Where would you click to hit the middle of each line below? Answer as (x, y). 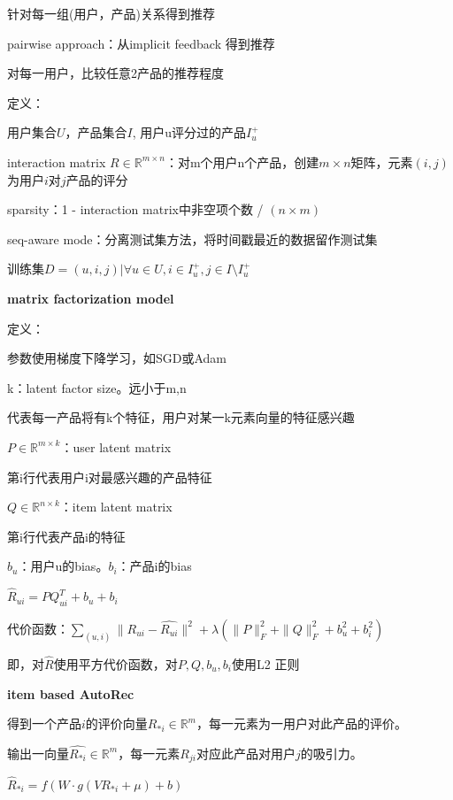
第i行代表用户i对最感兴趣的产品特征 (110, 477)
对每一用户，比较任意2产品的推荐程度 (115, 73)
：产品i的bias (154, 566)
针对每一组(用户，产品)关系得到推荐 (111, 13)
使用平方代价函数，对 (115, 663)
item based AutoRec (71, 693)
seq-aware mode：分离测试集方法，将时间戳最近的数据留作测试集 (192, 238)
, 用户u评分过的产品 (189, 132)
